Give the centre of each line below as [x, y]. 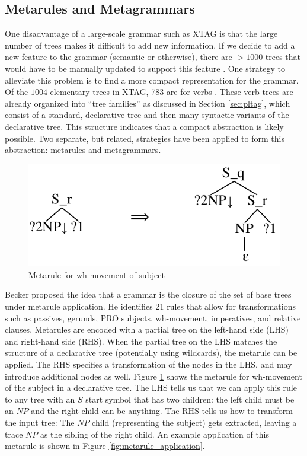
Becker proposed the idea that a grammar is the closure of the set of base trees [148, 294]
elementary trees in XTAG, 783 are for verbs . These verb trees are [172, 92]
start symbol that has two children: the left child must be [190, 399]
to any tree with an [40, 399]
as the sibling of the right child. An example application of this [155, 434]
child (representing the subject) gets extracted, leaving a [194, 422]
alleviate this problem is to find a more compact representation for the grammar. [152, 80]
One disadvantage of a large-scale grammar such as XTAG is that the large [141, 34]
